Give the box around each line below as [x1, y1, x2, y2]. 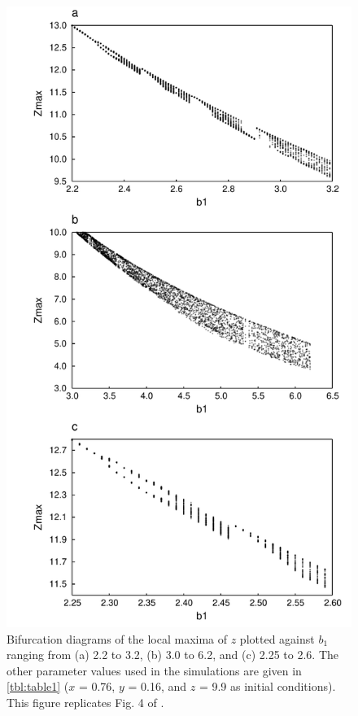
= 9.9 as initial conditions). [199, 678, 336, 695]
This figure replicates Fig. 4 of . [7, 694, 164, 711]
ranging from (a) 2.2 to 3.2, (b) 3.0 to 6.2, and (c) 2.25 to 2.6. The [7, 646, 339, 663]
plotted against [239, 630, 315, 647]
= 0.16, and [128, 678, 187, 695]
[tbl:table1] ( [7, 678, 69, 695]
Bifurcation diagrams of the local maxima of [7, 630, 228, 647]
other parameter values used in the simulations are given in [7, 661, 302, 679]
